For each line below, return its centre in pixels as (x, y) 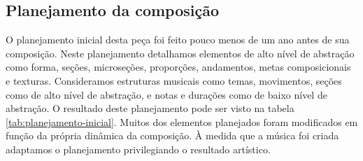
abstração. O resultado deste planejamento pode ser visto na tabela (150, 108)
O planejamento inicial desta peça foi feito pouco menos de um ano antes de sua (178, 40)
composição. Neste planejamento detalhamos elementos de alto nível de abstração (180, 53)
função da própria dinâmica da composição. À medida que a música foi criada (172, 135)
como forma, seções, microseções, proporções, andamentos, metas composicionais (178, 67)
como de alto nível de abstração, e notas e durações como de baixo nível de (166, 94)
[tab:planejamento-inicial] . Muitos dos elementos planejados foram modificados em (182, 121)
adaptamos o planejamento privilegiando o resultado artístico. (138, 149)
